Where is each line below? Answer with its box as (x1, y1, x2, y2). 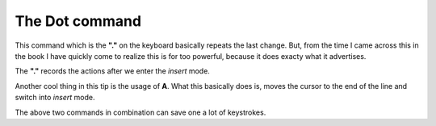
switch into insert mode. (15, 93, 95, 103)
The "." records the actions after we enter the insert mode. (15, 66, 210, 76)
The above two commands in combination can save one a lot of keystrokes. (15, 107, 266, 117)
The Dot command (15, 12, 141, 30)
